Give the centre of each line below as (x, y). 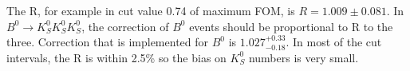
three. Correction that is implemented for (108, 42)
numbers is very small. (304, 57)
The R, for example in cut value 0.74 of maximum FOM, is (151, 10)
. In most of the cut (334, 42)
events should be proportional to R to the (291, 26)
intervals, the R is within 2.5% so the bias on (116, 57)
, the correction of (125, 26)
